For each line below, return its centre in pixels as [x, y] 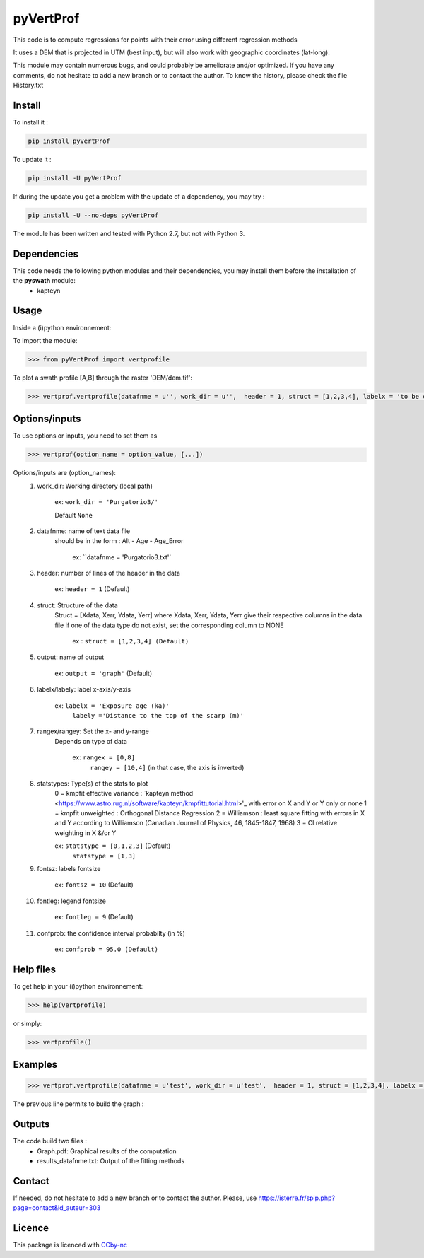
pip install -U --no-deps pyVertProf [93, 215]
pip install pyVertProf [69, 141]
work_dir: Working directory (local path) [95, 486]
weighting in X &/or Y [86, 833]
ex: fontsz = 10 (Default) [94, 885]
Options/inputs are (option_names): [65, 473]
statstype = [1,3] [104, 856]
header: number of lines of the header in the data [108, 573]
